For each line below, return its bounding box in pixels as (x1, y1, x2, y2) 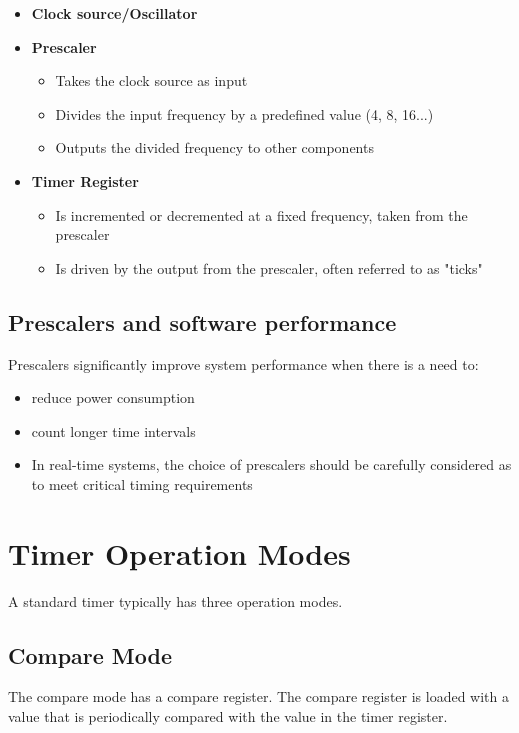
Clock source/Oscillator (31, 3, 198, 23)
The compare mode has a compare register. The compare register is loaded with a (8, 686, 510, 707)
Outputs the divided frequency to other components (55, 137, 374, 158)
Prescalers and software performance (8, 306, 397, 337)
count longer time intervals (31, 420, 196, 441)
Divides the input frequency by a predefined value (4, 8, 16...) (55, 103, 434, 124)
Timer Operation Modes (8, 532, 351, 573)
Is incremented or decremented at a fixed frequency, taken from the (55, 204, 468, 225)
